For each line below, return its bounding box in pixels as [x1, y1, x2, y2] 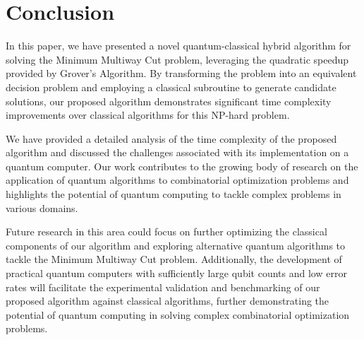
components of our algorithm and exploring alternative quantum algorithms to [6, 238, 346, 252]
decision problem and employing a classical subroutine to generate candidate [6, 79, 336, 94]
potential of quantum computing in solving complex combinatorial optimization [6, 307, 350, 322]
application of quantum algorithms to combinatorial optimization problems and [6, 172, 349, 187]
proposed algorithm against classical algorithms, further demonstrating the [6, 293, 329, 308]
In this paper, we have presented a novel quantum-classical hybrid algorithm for [6, 38, 351, 53]
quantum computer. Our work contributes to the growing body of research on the [6, 158, 358, 173]
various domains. [6, 200, 78, 215]
